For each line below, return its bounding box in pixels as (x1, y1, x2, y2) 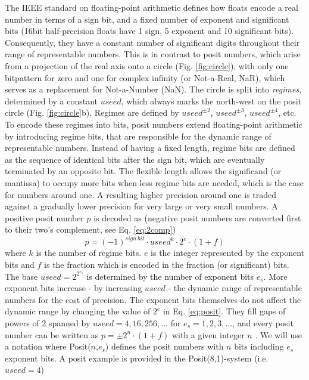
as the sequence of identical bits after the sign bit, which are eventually (5, 153, 265, 165)
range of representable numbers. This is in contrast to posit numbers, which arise (5, 48, 301, 60)
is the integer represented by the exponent (151, 246, 305, 259)
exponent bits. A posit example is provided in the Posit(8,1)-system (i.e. (5, 351, 269, 364)
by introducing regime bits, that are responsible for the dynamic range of (5, 129, 271, 142)
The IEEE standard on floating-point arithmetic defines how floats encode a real (5, 1, 298, 13)
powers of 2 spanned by (5, 317, 90, 329)
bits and (5, 258, 35, 270)
